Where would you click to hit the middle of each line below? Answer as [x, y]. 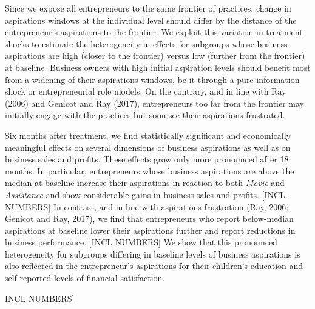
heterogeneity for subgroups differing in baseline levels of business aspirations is [153, 254]
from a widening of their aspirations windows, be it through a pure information [152, 79]
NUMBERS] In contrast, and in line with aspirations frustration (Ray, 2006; [147, 206]
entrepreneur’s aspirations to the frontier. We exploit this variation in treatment [154, 32]
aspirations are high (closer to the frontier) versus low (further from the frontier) [155, 55]
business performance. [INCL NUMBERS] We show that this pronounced [141, 242]
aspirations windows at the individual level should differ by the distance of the [151, 20]
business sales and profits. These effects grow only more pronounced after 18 [147, 159]
